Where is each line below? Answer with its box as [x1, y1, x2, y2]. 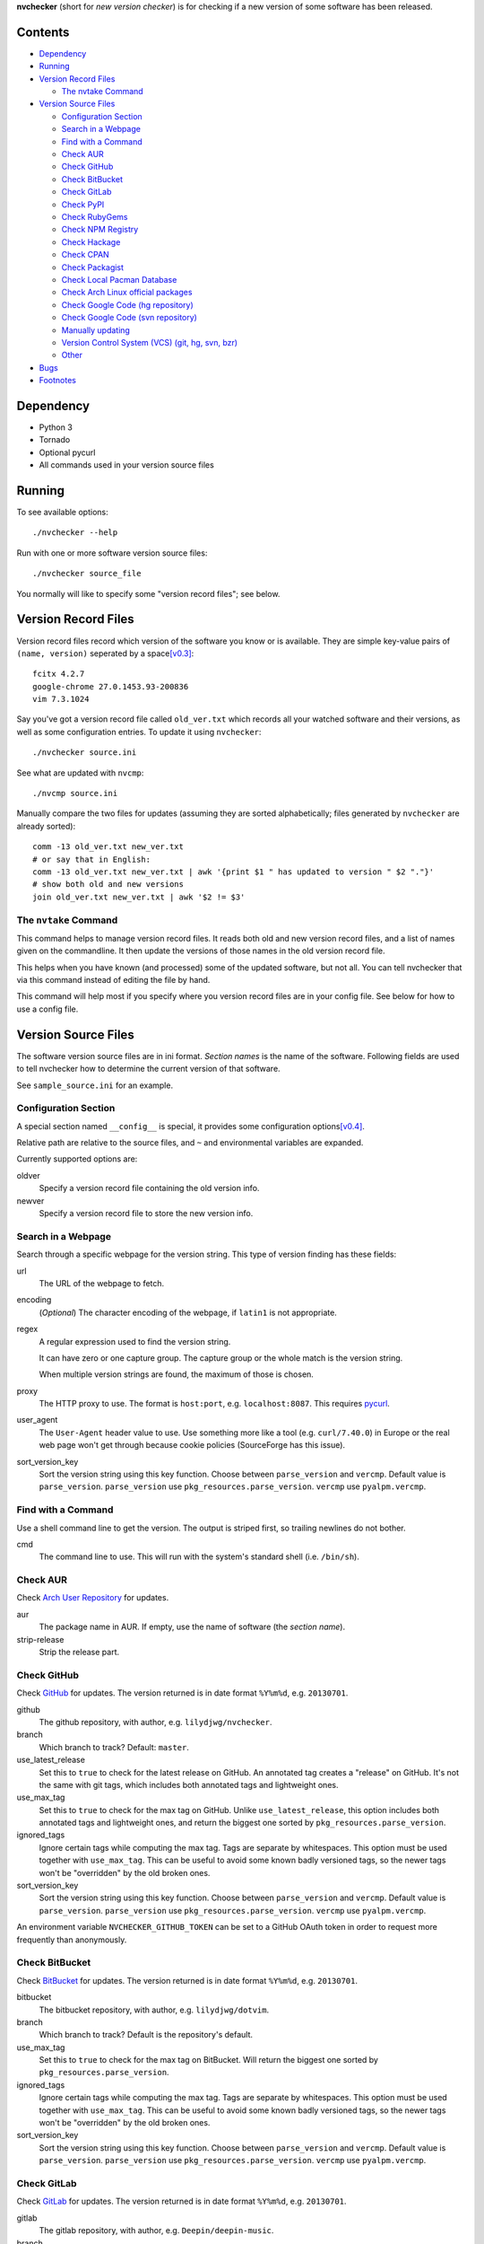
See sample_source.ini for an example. [16, 1080, 174, 1091]
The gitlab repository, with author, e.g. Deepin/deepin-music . [39, 2225, 274, 2236]
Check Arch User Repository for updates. [16, 1592, 169, 1603]
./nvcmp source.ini [32, 788, 118, 799]
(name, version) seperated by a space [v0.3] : [16, 647, 194, 659]
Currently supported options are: [16, 1153, 138, 1164]
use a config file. [16, 1004, 79, 1014]
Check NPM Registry [61, 224, 139, 235]
